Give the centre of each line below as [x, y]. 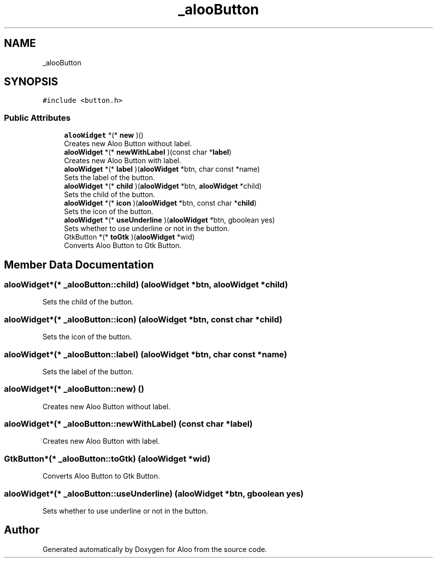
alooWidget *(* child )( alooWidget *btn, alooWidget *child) [163, 186]
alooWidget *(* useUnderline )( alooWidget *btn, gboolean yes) [170, 220]
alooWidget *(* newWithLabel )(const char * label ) [148, 152]
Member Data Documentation [79, 265]
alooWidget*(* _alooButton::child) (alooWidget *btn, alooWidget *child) [146, 285]
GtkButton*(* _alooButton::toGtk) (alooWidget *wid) [107, 458]
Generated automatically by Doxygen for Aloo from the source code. [155, 549]
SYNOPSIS [31, 82]
